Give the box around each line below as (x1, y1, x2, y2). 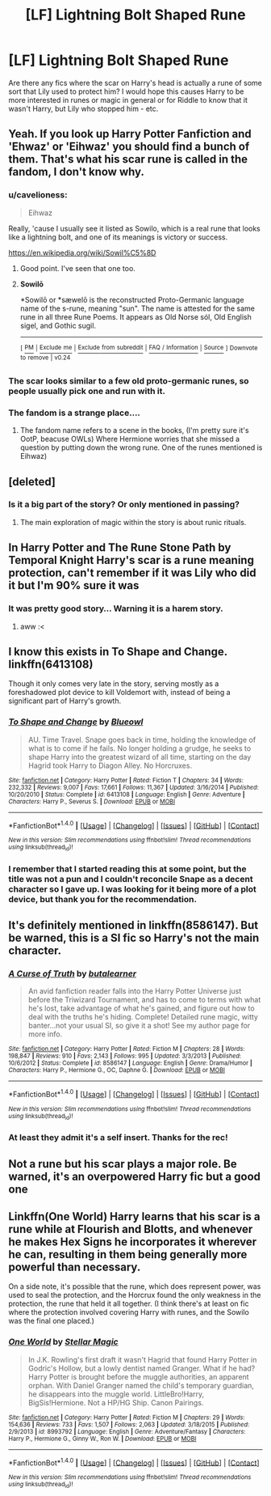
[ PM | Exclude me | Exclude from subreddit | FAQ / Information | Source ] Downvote (19, 344, 258, 352)
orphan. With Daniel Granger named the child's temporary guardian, (27, 1380, 254, 1390)
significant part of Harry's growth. (8, 696, 122, 706)
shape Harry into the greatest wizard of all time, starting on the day (27, 752, 252, 761)
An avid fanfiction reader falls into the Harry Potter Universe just (27, 986, 242, 996)
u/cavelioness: (8, 189, 68, 201)
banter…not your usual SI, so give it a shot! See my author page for (27, 1021, 251, 1031)
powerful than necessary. (8, 1260, 141, 1274)
